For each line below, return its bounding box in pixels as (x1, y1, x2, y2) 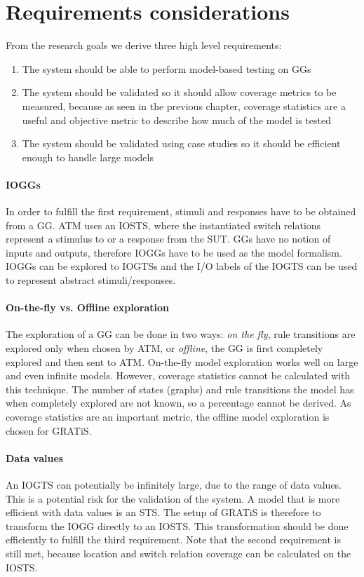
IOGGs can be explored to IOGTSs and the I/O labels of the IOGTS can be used (6, 259, 358, 273)
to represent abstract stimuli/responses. (6, 273, 176, 287)
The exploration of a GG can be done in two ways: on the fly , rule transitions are (6, 327, 356, 341)
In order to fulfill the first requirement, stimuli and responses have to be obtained (6, 204, 356, 219)
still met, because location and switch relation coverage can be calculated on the (6, 545, 351, 560)
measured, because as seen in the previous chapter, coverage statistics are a (22, 98, 346, 113)
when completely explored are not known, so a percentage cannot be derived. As (6, 395, 351, 410)
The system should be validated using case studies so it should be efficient (22, 136, 341, 151)
